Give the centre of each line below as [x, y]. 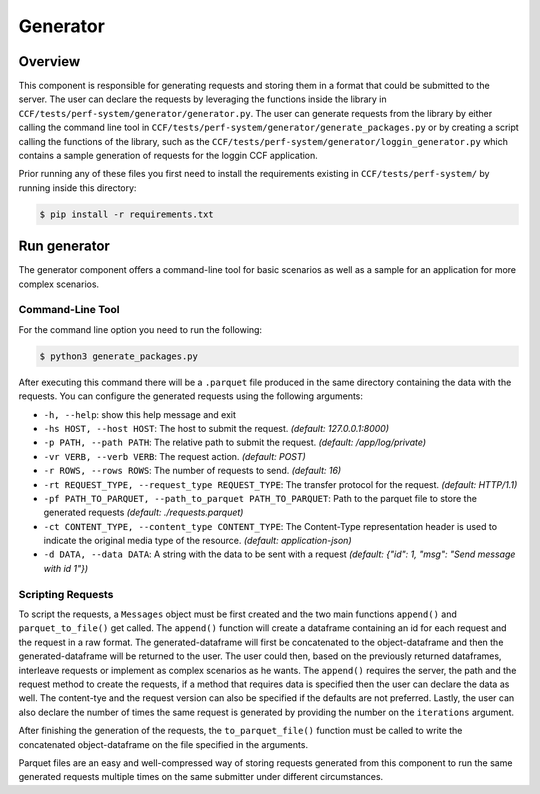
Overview [49, 61]
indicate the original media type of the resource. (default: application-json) [197, 541]
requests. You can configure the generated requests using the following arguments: [191, 396]
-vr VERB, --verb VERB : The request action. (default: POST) [175, 456]
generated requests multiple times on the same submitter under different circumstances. [201, 777]
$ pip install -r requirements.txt [126, 214]
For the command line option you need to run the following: [140, 329]
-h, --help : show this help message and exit [140, 414]
